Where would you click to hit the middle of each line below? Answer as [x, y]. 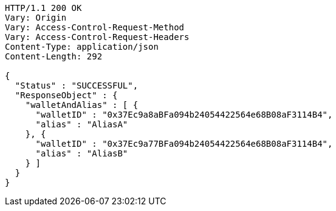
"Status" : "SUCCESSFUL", [77, 85]
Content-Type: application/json [82, 47]
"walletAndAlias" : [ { [82, 105]
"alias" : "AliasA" [82, 124]
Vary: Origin [36, 18]
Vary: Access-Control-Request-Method [95, 27]
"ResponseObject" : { [66, 95]
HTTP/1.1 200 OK [43, 8]
